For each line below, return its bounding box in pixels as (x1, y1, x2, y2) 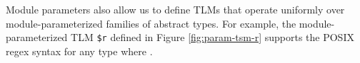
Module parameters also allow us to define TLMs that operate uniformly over (6, 2, 345, 16)
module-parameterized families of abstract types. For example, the (6, 16, 296, 30)
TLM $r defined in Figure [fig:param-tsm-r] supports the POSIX (71, 30, 354, 45)
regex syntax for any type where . (6, 43, 153, 58)
